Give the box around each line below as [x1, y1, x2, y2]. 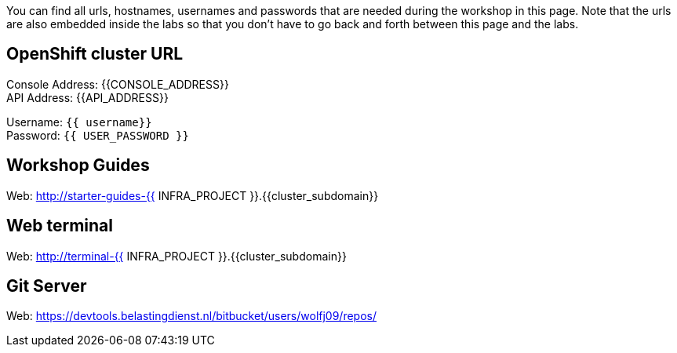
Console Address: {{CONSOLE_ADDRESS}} [6, 77, 229, 91]
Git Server [6, 275, 87, 296]
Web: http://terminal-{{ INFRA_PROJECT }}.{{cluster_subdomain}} [6, 249, 347, 263]
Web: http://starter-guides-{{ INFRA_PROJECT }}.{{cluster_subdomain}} [6, 188, 379, 202]
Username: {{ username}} [6, 115, 152, 129]
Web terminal [6, 216, 113, 236]
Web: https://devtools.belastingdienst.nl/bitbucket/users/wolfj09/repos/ [6, 309, 377, 323]
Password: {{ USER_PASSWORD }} [6, 128, 189, 142]
